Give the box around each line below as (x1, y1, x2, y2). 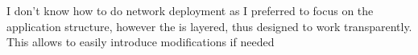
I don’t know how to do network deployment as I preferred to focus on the (6, 2, 374, 18)
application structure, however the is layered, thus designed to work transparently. (6, 18, 412, 34)
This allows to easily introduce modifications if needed (6, 33, 275, 50)
